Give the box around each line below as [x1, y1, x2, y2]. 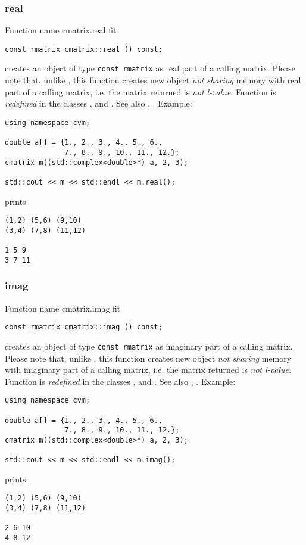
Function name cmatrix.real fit [5, 24, 117, 36]
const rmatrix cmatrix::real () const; [5, 45, 163, 54]
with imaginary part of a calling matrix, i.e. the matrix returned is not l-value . [5, 363, 291, 376]
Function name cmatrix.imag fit [5, 301, 121, 314]
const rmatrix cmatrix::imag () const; [5, 323, 163, 332]
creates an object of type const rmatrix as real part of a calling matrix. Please [5, 62, 295, 74]
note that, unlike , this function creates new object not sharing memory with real [5, 74, 301, 86]
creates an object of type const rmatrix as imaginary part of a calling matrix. [5, 340, 293, 352]
